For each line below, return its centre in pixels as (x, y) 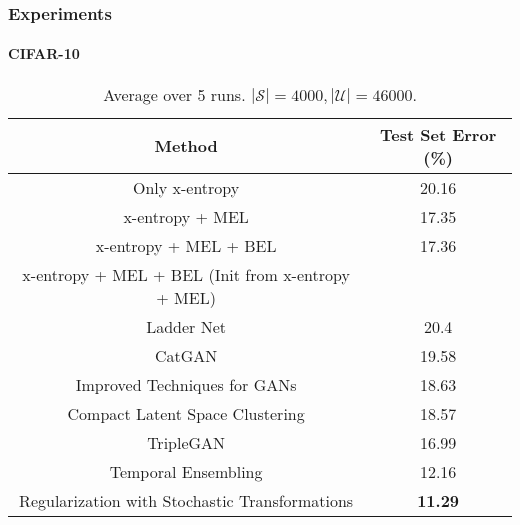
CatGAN (186, 355)
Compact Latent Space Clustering (186, 413)
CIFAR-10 (44, 53)
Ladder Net (186, 326)
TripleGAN (186, 442)
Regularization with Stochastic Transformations (186, 500)
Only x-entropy (186, 187)
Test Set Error (438, 134)
